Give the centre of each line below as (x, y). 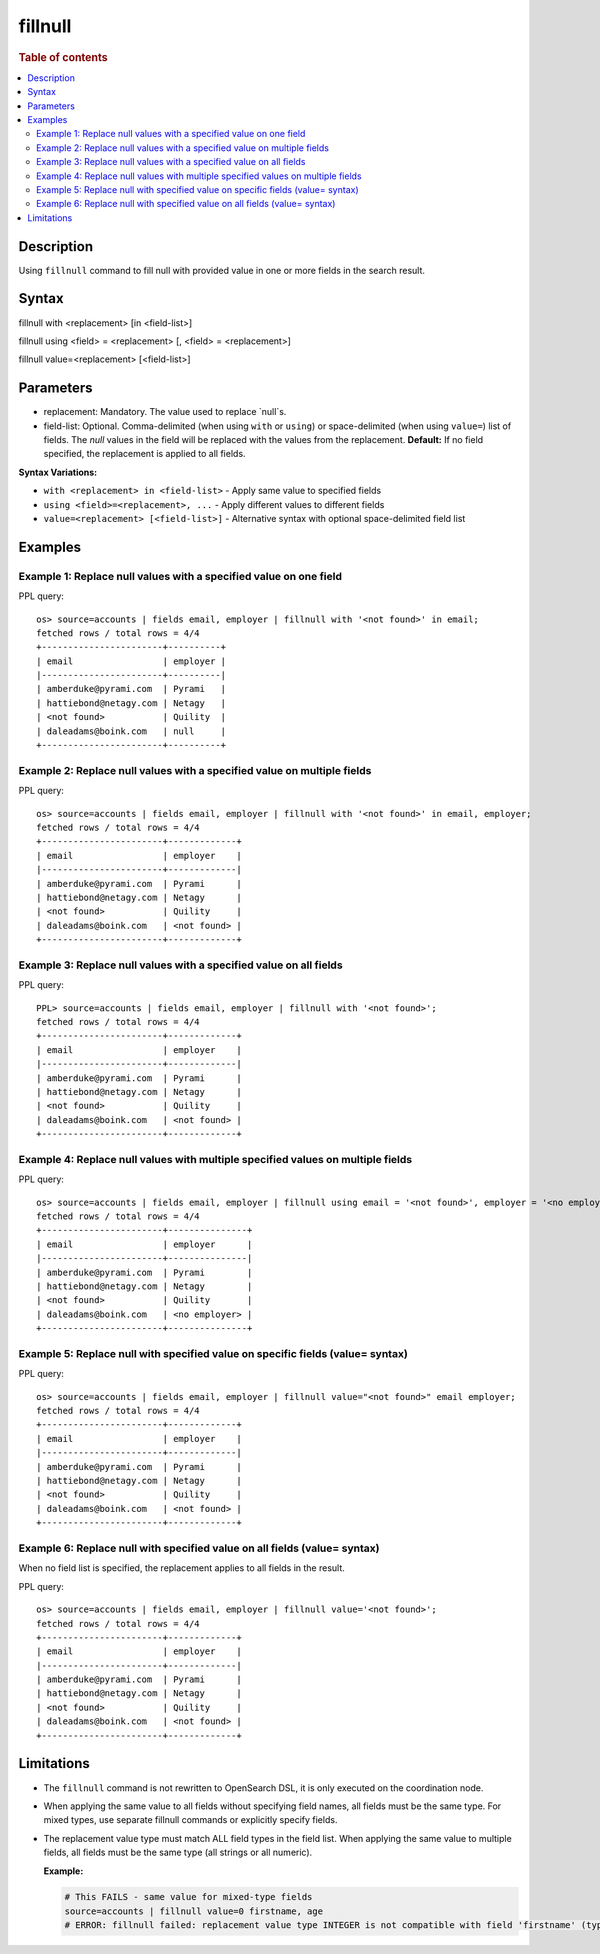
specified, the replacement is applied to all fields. (144, 454)
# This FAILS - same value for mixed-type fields (188, 1897)
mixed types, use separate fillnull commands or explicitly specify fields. (190, 1820)
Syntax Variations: (58, 472)
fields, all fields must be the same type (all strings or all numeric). (178, 1852)
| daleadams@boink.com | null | (131, 731)
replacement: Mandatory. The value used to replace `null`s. (165, 412)
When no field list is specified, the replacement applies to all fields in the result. (181, 1568)
